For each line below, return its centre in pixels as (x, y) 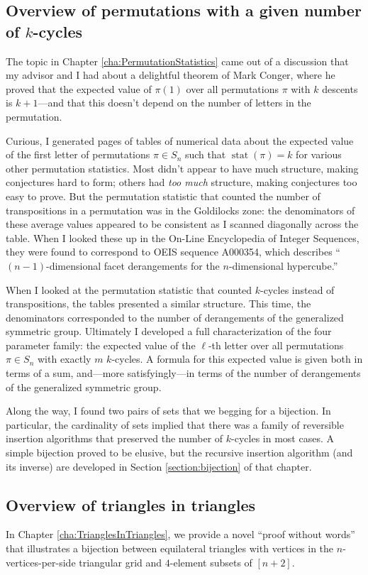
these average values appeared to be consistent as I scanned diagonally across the (182, 224)
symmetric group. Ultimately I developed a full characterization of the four (169, 331)
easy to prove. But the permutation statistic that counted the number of (163, 196)
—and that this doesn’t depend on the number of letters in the (174, 103)
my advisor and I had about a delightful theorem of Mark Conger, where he (171, 75)
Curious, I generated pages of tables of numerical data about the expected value (180, 140)
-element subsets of (211, 562)
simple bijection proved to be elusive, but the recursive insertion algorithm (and (179, 453)
